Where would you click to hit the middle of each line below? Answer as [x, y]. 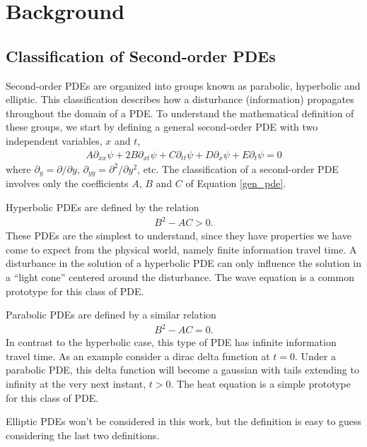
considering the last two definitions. [83, 435]
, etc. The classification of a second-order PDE [238, 169]
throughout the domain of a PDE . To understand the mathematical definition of [180, 113]
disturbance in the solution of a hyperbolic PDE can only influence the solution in [184, 263]
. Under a [315, 356]
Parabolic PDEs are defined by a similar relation [111, 315]
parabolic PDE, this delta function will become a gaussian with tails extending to [182, 370]
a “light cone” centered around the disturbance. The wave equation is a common [180, 276]
